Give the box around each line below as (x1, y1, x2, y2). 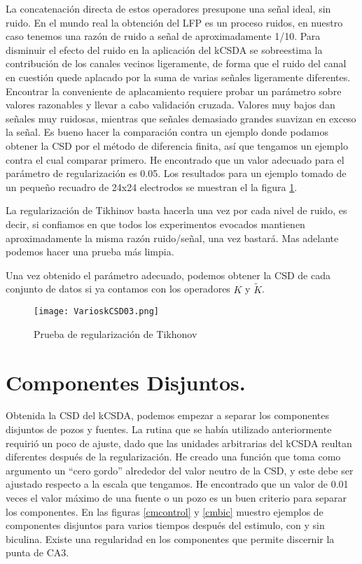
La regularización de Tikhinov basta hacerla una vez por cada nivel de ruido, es (6, 203, 347, 218)
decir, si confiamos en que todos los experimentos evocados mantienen (6, 216, 305, 231)
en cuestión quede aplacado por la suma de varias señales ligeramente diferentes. (6, 69, 351, 84)
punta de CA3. (6, 545, 69, 560)
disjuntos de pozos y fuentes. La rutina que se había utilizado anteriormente (6, 422, 332, 437)
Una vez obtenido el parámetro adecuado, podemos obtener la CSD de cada (6, 267, 330, 282)
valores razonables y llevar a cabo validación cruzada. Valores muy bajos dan (6, 97, 335, 112)
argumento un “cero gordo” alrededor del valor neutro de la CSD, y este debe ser (6, 463, 354, 477)
